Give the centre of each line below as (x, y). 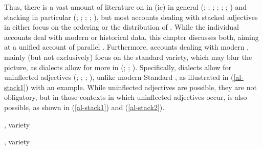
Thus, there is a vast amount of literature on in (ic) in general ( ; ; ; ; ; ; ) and (126, 7)
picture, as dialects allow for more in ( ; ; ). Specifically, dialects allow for (118, 67)
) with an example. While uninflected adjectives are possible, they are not (141, 87)
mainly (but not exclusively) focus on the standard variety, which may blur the (128, 57)
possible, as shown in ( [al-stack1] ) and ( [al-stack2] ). (84, 107)
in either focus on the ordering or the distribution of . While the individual (122, 27)
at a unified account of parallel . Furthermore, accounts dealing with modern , (127, 47)
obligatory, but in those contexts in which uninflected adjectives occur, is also (126, 97)
